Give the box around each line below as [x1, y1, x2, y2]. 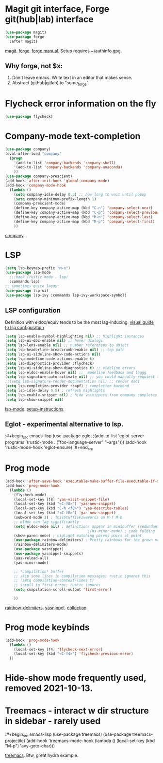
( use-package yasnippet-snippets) [14, 551, 83, 556]
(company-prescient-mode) [14, 201, 66, 206]
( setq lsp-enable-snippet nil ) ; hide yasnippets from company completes [5, 392, 158, 397]
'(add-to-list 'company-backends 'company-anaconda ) [14, 165, 123, 170]
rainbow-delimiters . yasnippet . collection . [5, 605, 88, 611]
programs [5, 439, 25, 445]
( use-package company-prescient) [5, 174, 73, 179]
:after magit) [9, 39, 38, 44]
